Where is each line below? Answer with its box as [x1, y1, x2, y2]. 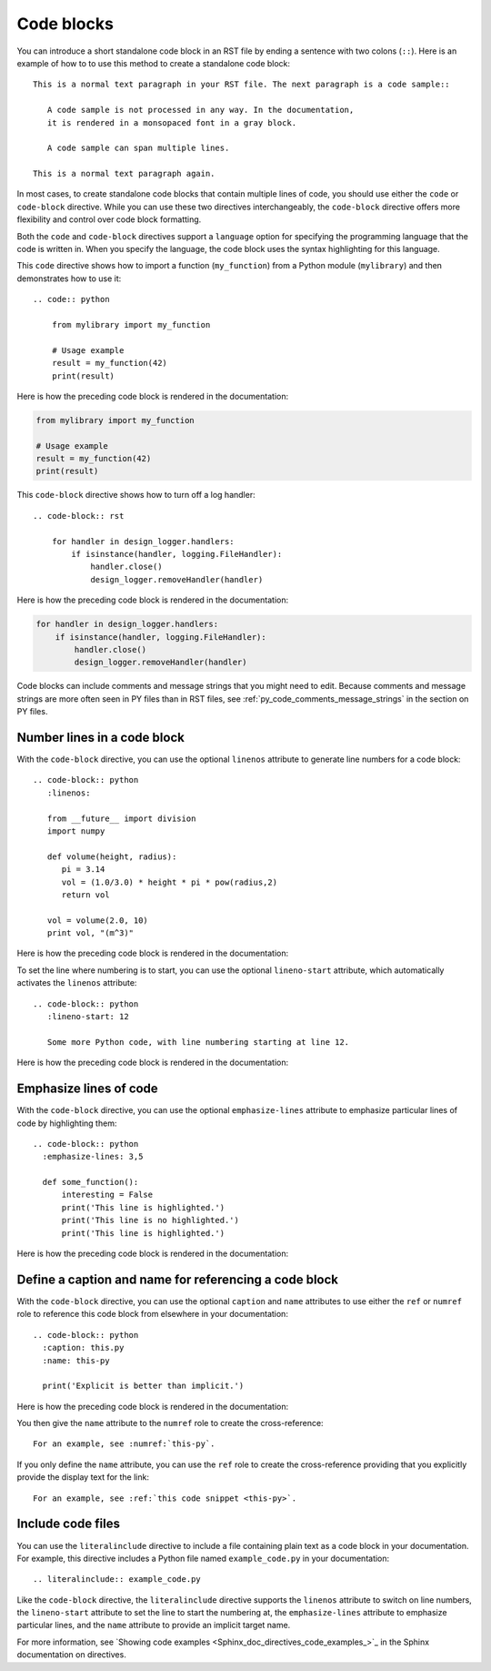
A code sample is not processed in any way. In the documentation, [46, 105, 355, 116]
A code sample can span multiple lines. [46, 143, 230, 154]
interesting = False [61, 1190, 154, 1200]
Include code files [16, 1516, 120, 1532]
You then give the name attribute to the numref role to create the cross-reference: [16, 1418, 324, 1429]
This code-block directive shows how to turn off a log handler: [16, 490, 256, 501]
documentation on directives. [16, 1649, 126, 1660]
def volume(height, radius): [46, 851, 177, 862]
